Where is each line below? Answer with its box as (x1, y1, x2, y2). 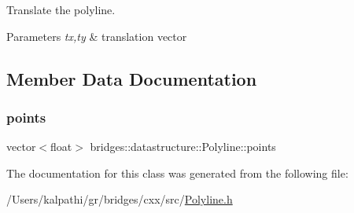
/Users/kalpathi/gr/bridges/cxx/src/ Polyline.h (6, 191, 233, 207)
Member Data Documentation (6, 66, 257, 90)
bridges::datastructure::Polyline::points (90, 138, 276, 155)
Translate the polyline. (6, 2, 116, 17)
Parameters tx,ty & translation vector (6, 28, 187, 44)
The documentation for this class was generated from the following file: (6, 164, 348, 181)
